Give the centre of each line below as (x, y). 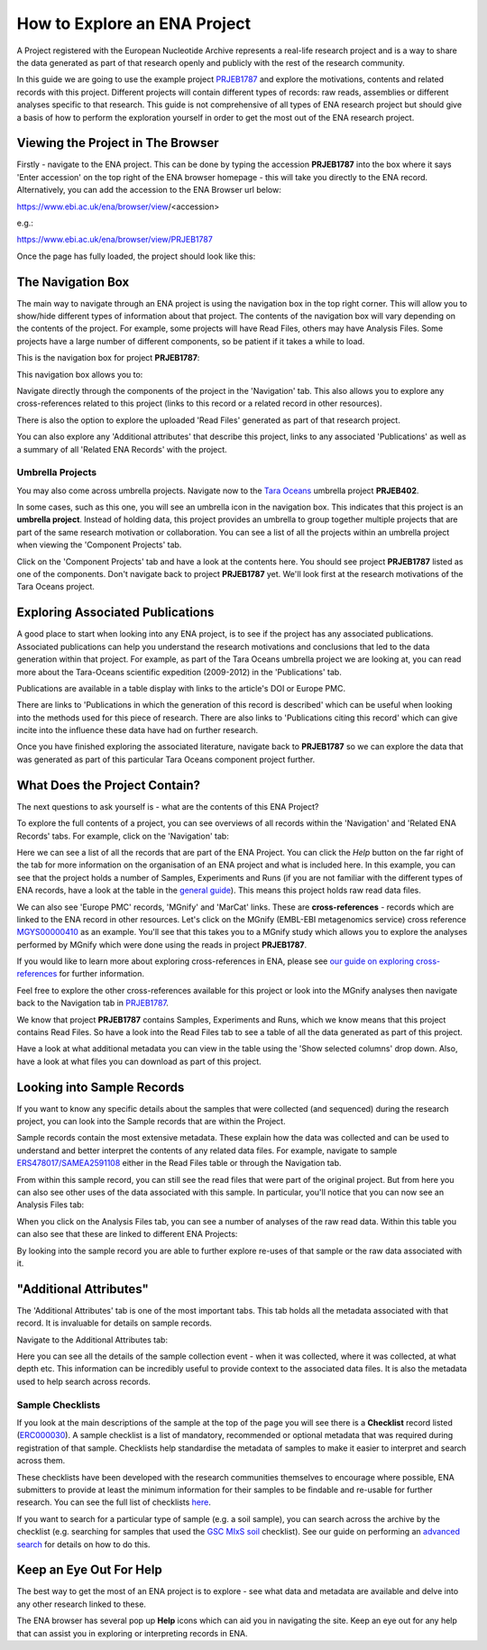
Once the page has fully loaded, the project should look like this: (136, 256)
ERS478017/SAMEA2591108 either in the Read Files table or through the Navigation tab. (179, 1163)
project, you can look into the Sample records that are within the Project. (151, 1122)
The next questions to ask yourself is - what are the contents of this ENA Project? (168, 806)
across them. (41, 1461)
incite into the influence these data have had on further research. (138, 730)
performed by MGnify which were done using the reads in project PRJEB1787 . (161, 944)
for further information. (101, 974)
